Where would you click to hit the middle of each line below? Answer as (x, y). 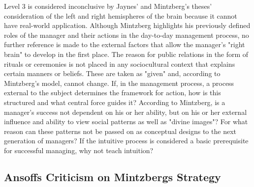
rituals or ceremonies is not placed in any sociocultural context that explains (120, 64)
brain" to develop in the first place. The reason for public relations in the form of (126, 54)
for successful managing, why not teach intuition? (79, 150)
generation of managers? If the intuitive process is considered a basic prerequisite (126, 141)
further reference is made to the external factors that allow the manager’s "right (125, 44)
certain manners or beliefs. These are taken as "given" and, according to (112, 73)
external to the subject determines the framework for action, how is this (112, 93)
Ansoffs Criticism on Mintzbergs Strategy (112, 176)
